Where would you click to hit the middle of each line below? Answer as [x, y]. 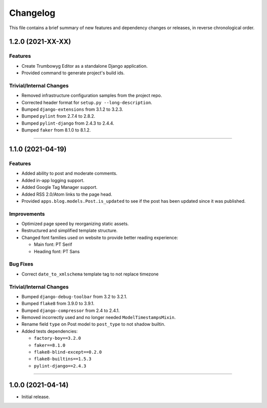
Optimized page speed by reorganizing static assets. [75, 224]
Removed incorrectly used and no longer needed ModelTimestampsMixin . [99, 317]
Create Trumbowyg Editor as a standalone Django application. [85, 66]
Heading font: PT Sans [57, 251]
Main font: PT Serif [53, 244]
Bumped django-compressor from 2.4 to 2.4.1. [71, 310]
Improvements [27, 214]
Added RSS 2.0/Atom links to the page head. [67, 194]
